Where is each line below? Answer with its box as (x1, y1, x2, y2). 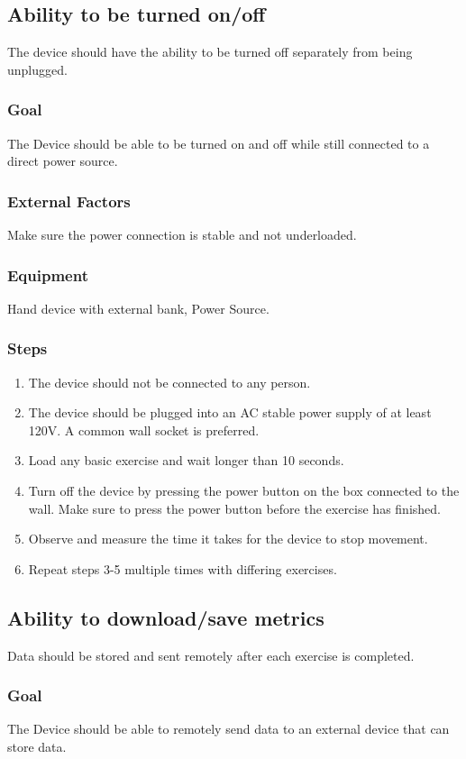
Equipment (7, 263, 88, 286)
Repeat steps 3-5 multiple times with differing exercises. (28, 559, 337, 578)
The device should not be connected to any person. (28, 372, 311, 391)
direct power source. (7, 151, 118, 170)
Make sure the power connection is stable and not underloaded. (7, 225, 357, 244)
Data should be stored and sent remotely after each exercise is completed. (7, 645, 415, 664)
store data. (7, 737, 67, 755)
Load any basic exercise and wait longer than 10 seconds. (28, 451, 344, 470)
